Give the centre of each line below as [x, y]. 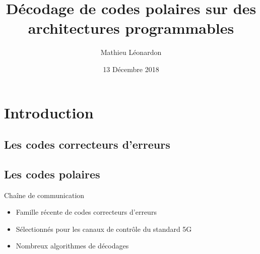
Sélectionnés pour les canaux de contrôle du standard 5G [104, 229]
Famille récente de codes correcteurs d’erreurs [86, 212]
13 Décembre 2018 [131, 69]
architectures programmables [131, 28]
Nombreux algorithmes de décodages [72, 246]
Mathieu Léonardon [131, 52]
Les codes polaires [52, 174]
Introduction [49, 112]
